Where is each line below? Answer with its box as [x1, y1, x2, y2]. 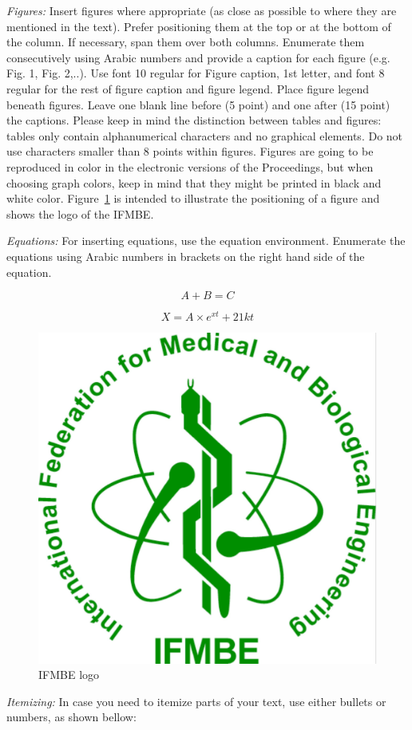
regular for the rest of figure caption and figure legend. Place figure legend [6, 80, 370, 97]
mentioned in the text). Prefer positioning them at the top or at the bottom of [6, 18, 391, 34]
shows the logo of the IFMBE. [6, 205, 154, 222]
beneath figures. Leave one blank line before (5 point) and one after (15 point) [6, 96, 390, 112]
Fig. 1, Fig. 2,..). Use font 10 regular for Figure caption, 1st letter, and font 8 [6, 65, 385, 81]
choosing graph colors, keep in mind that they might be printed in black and [6, 174, 382, 191]
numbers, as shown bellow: [6, 708, 137, 725]
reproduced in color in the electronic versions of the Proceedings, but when [6, 158, 374, 175]
